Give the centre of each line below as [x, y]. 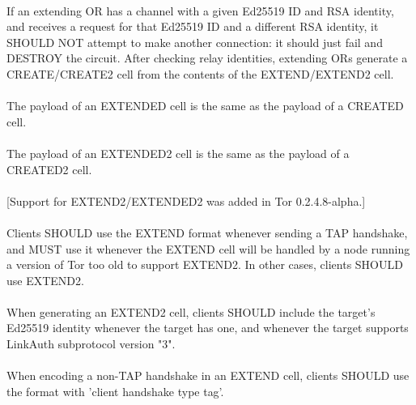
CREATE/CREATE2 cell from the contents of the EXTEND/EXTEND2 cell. [200, 73]
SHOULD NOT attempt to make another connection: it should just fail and [195, 42]
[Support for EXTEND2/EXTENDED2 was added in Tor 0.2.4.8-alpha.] [186, 200]
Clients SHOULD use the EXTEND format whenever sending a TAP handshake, [207, 232]
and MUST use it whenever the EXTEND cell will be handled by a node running [208, 248]
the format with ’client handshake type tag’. [115, 391]
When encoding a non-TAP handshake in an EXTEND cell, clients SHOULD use [208, 375]
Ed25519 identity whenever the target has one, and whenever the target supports [208, 328]
